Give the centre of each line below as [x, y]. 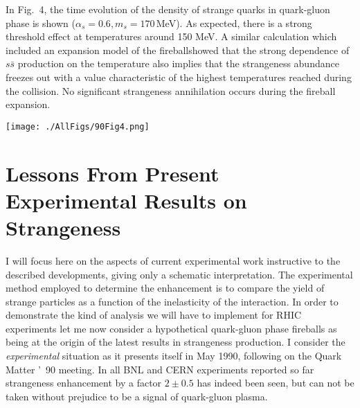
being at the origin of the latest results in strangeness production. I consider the [175, 342]
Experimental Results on [126, 200]
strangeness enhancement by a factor [84, 383]
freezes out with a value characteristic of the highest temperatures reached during [179, 77]
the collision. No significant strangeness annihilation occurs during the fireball [171, 90]
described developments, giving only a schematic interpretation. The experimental [179, 274]
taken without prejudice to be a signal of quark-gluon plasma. [137, 396]
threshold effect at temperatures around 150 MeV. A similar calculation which [171, 36]
